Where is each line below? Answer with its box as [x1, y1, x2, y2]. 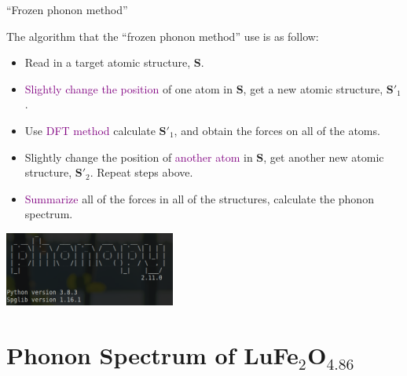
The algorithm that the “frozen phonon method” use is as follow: [6, 27, 319, 44]
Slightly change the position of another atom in [24, 148, 253, 165]
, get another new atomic [263, 148, 384, 165]
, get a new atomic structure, [243, 80, 383, 97]
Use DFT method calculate [24, 122, 156, 138]
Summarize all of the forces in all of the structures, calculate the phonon [24, 190, 374, 206]
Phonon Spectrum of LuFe [6, 338, 299, 371]
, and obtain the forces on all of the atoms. [174, 122, 380, 138]
